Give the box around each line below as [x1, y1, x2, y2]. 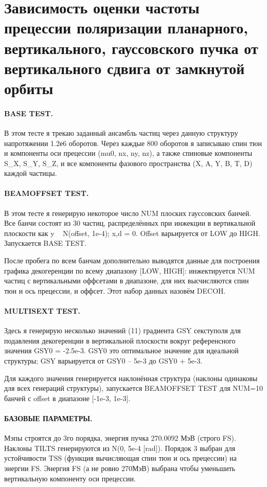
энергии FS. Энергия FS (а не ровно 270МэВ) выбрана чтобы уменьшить [4, 462, 236, 473]
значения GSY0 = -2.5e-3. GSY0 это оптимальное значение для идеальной [4, 345, 239, 356]
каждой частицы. [4, 168, 57, 178]
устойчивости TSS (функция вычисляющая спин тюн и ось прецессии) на [4, 453, 237, 463]
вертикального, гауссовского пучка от [4, 37, 258, 58]
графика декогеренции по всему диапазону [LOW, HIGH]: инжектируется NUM [4, 265, 255, 276]
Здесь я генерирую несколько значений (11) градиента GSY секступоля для [4, 325, 241, 336]
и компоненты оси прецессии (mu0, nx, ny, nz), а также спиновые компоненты [4, 148, 253, 158]
